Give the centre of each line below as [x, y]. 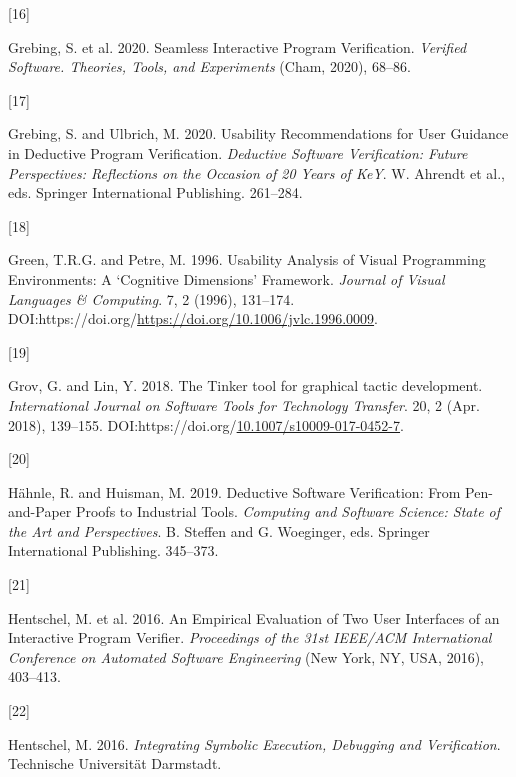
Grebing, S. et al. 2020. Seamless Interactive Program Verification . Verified [237, 46]
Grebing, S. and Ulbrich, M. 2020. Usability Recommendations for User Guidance [258, 133]
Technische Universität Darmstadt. [115, 763]
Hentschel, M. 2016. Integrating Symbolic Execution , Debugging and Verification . [254, 743]
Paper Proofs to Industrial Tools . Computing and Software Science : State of [268, 511]
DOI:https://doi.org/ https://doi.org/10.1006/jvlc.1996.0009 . [193, 318]
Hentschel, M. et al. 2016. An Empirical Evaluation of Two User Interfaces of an [254, 617]
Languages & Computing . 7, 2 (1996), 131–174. [151, 298]
